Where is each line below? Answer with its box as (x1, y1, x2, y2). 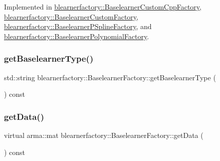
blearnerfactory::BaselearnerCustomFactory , (4, 11, 138, 22)
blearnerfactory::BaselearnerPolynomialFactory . (4, 31, 149, 41)
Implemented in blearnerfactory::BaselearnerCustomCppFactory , (4, 2, 201, 12)
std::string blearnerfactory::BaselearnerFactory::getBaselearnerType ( (4, 72, 216, 82)
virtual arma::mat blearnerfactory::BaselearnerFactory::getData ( (4, 130, 203, 140)
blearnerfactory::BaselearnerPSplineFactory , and (4, 21, 152, 32)
